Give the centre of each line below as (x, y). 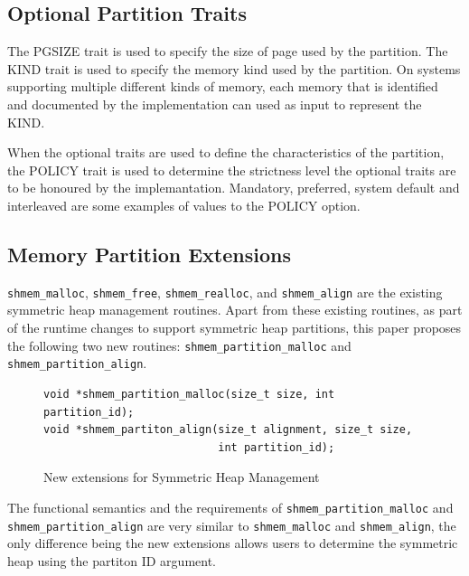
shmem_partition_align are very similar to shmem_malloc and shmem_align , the (232, 525)
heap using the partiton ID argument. (112, 560)
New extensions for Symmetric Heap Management (182, 477)
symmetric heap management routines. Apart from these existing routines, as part (235, 310)
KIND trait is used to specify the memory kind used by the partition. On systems (234, 68)
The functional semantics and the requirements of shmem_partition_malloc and (230, 507)
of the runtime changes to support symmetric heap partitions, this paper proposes (234, 327)
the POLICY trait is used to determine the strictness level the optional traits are (232, 170)
